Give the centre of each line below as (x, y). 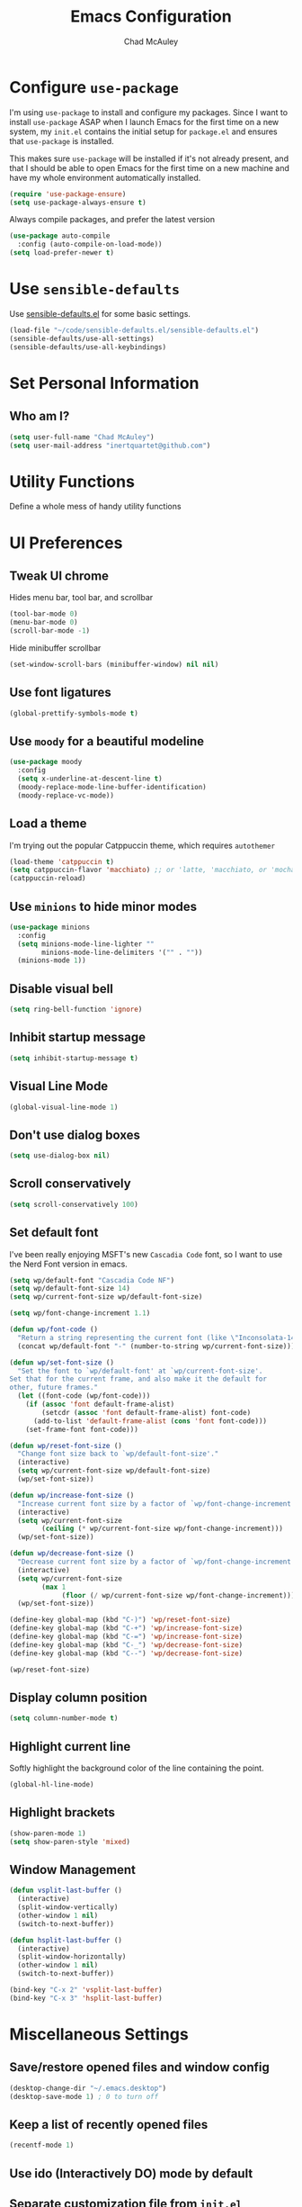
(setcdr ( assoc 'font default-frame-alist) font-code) (147, 1412)
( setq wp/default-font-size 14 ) (70, 1289)
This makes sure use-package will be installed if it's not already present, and (149, 158)
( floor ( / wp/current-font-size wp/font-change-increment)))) (180, 1595)
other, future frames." (54, 1388)
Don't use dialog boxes (75, 1135)
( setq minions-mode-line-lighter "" (86, 944)
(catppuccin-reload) (48, 878)
